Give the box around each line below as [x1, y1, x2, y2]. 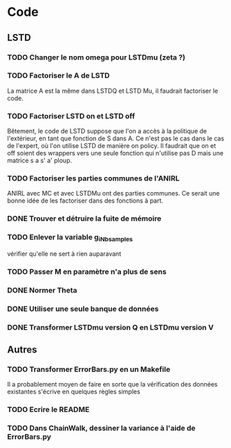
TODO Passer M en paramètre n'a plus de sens [7, 267, 167, 277]
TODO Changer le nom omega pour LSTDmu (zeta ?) [7, 53, 185, 62]
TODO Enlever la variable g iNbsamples [7, 232, 133, 243]
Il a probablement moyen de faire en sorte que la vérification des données [7, 380, 218, 389]
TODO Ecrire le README [7, 405, 90, 415]
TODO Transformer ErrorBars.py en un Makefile [7, 364, 171, 374]
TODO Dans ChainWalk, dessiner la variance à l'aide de [7, 423, 196, 433]
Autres [7, 344, 37, 355]
